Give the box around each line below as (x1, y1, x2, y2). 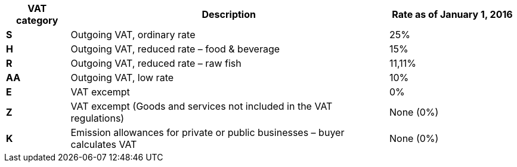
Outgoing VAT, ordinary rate (70, 29, 196, 41)
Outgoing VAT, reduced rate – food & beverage (70, 43, 280, 55)
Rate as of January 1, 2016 (392, 8, 513, 20)
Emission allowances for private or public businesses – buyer (70, 126, 345, 138)
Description (202, 8, 256, 20)
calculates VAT (70, 138, 137, 150)
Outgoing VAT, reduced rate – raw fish (70, 57, 242, 69)
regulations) (70, 112, 125, 124)
